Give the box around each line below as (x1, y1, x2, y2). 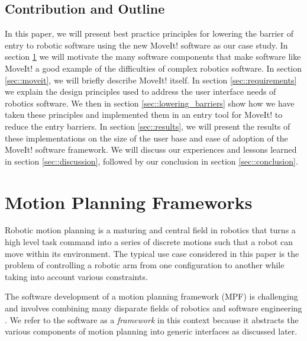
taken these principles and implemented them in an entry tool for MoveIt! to (5, 108, 283, 121)
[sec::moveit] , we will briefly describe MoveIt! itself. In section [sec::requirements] (5, 73, 297, 86)
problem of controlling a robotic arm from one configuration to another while (5, 259, 285, 271)
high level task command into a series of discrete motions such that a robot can (5, 236, 293, 248)
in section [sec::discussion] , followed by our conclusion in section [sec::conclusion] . (5, 155, 298, 167)
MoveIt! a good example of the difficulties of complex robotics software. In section (5, 62, 302, 74)
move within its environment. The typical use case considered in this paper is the (5, 247, 299, 259)
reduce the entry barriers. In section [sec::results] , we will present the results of (5, 120, 290, 132)
